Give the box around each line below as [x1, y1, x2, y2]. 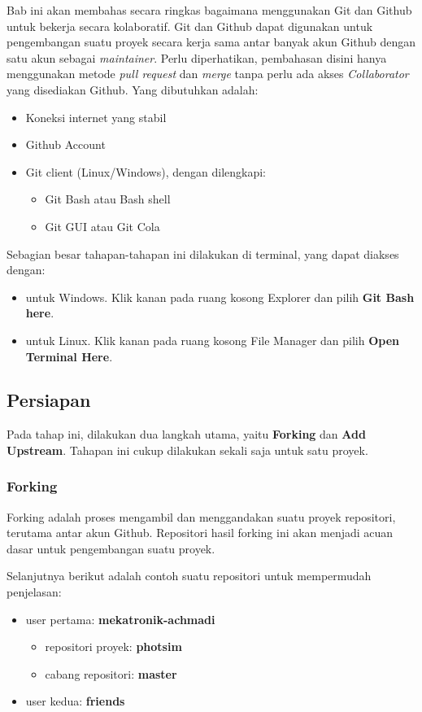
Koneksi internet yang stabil [25, 108, 167, 125]
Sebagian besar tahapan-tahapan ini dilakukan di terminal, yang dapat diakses [7, 245, 399, 262]
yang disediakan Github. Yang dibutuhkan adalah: [7, 81, 259, 98]
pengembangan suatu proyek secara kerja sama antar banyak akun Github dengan [7, 33, 415, 50]
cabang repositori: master [45, 665, 177, 682]
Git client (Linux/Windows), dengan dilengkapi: [25, 163, 266, 180]
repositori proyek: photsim [45, 638, 182, 655]
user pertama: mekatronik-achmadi [25, 610, 215, 627]
